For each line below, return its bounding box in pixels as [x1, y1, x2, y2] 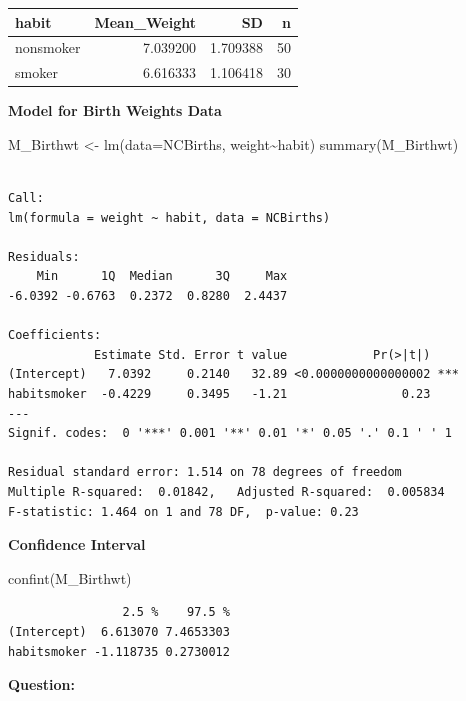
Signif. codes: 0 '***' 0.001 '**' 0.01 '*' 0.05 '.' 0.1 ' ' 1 [8, 426, 452, 441]
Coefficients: [8, 328, 102, 343]
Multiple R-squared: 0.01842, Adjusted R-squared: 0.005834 [8, 484, 445, 499]
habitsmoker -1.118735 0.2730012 [8, 644, 230, 659]
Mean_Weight [94, 11, 197, 32]
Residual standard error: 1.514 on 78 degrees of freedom [8, 465, 402, 480]
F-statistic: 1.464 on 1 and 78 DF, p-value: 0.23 [8, 504, 359, 519]
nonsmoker [15, 37, 81, 58]
